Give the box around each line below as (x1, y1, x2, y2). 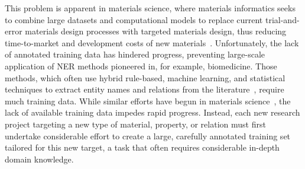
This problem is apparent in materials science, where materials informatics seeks (5, 2, 296, 14)
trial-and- (265, 13, 300, 25)
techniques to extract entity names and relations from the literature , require (5, 83, 284, 95)
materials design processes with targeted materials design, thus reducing (25, 25, 287, 37)
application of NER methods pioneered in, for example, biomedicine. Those (5, 59, 277, 72)
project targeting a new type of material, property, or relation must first (5, 117, 266, 130)
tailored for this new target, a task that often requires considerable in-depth (5, 141, 280, 154)
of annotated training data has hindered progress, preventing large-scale (5, 48, 265, 60)
